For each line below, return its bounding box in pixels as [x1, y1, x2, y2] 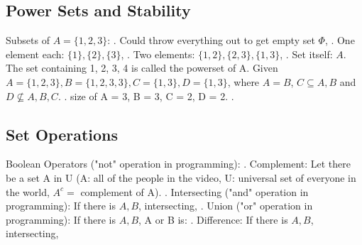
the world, [6, 184, 50, 199]
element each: [6, 46, 65, 61]
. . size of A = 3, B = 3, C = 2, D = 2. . [57, 88, 234, 103]
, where [227, 74, 260, 89]
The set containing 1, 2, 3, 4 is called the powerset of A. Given [6, 60, 278, 75]
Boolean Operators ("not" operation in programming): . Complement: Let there [6, 156, 351, 171]
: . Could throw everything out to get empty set [107, 33, 315, 48]
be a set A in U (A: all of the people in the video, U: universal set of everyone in [6, 170, 356, 185]
